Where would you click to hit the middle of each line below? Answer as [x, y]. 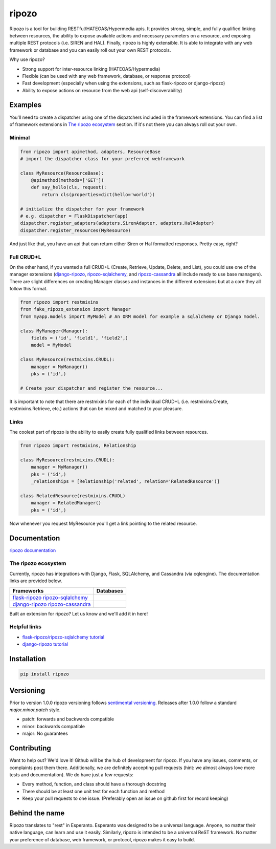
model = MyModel [51, 345]
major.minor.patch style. [35, 710]
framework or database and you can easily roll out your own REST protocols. [90, 50]
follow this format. [29, 289]
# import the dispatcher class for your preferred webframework [102, 158]
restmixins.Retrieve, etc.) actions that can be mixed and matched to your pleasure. [96, 409]
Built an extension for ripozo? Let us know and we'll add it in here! [79, 613]
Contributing [30, 748]
